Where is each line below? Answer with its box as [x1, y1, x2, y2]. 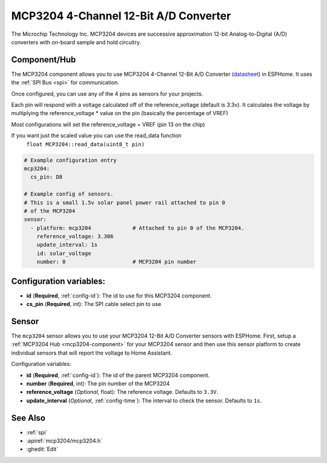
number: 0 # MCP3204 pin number [36, 258, 197, 265]
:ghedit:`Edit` [26, 445, 59, 453]
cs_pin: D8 [30, 173, 63, 181]
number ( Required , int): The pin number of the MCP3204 [26, 380, 170, 387]
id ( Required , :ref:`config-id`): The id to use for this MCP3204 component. [26, 291, 212, 299]
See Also [11, 413, 45, 423]
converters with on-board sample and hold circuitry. [11, 38, 142, 45]
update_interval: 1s [36, 241, 98, 248]
